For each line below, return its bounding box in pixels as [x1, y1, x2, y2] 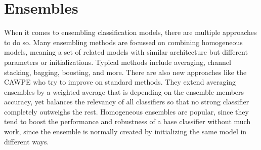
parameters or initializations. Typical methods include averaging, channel [4, 56, 231, 67]
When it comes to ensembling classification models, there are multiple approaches [4, 27, 257, 37]
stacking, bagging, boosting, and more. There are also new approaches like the [4, 66, 247, 77]
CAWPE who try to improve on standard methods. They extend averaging [4, 77, 236, 87]
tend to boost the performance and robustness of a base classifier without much [4, 116, 251, 127]
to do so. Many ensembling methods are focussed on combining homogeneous [4, 36, 243, 47]
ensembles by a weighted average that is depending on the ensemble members [4, 86, 244, 97]
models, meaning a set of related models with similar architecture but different [4, 47, 248, 57]
